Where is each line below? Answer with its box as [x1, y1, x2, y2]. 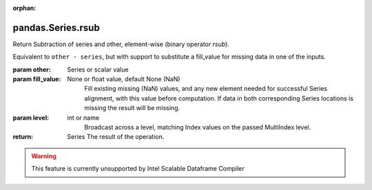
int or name [67, 114, 100, 122]
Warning [31, 151, 56, 160]
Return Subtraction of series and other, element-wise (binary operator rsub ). [12, 40, 230, 48]
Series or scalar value [67, 65, 129, 74]
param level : [12, 114, 50, 122]
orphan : [12, 4, 37, 12]
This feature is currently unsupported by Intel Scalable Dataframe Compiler [31, 165, 245, 173]
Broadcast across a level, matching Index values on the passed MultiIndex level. [84, 123, 311, 131]
